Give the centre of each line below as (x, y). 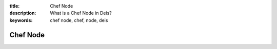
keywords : (21, 20)
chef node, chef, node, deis (79, 20)
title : (15, 6)
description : (23, 13)
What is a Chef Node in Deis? (81, 13)
